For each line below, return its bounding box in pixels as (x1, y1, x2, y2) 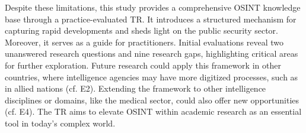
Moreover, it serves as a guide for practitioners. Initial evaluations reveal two (5, 35, 284, 48)
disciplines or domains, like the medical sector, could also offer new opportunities (5, 93, 299, 106)
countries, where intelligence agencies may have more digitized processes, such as (5, 70, 298, 83)
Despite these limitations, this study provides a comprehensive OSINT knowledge (5, 1, 301, 13)
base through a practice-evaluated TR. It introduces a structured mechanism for (5, 12, 297, 25)
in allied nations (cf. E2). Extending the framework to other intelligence (5, 82, 266, 95)
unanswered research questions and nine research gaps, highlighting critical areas (5, 47, 298, 60)
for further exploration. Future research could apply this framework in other (5, 59, 281, 71)
